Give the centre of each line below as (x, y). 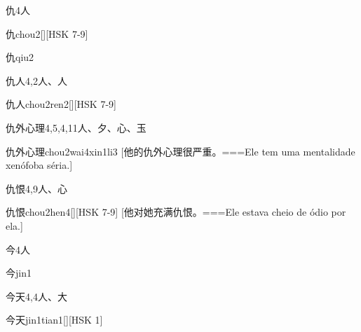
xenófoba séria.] (39, 165)
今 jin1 (19, 273)
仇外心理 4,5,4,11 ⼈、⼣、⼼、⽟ (76, 127)
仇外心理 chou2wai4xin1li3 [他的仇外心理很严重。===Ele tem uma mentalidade (180, 151)
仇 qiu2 (20, 57)
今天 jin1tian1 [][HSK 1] (54, 320)
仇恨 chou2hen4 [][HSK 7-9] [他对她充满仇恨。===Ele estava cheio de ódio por (176, 212)
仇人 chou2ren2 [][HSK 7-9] (61, 104)
